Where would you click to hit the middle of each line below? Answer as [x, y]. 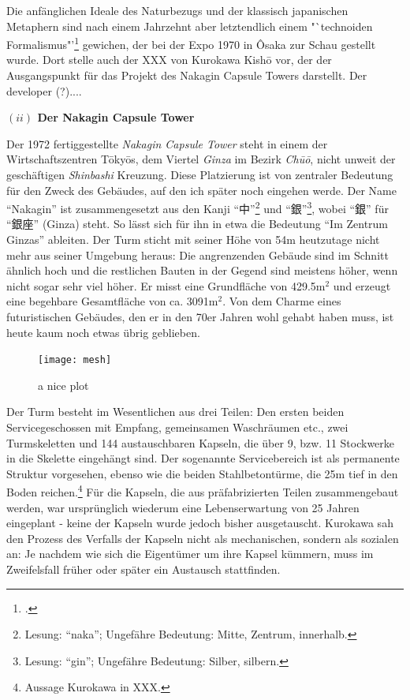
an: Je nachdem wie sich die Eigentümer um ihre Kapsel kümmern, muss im [190, 554]
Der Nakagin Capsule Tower [116, 117]
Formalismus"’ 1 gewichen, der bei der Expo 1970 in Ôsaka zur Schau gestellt [191, 43]
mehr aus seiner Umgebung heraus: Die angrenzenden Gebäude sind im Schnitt [198, 255]
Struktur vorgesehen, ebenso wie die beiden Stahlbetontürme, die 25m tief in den [202, 473]
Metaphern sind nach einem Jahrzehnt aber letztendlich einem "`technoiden [190, 26]
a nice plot [63, 385]
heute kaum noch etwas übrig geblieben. [103, 332]
